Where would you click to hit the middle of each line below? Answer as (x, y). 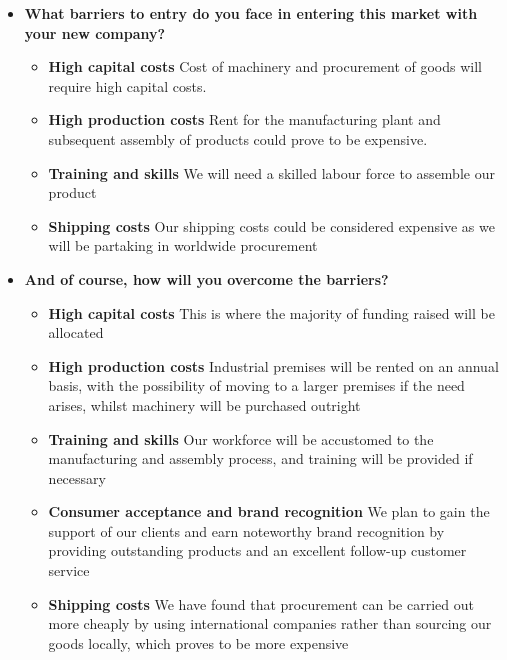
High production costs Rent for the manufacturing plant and (244, 119)
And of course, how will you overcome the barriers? (206, 278)
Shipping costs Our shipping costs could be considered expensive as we (271, 225)
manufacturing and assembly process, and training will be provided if (260, 458)
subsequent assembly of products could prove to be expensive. (238, 138)
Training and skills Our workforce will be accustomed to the (241, 438)
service (69, 570)
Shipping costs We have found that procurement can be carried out (261, 603)
